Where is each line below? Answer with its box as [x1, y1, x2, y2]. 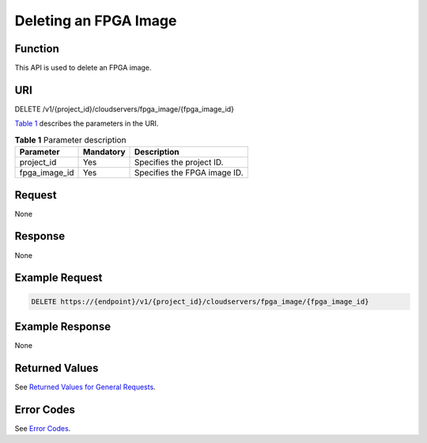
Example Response [14, 320, 111, 333]
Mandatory [83, 146, 126, 157]
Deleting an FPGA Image [14, 12, 177, 29]
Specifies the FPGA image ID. [134, 167, 244, 178]
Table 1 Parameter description [14, 134, 127, 146]
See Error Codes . [14, 423, 71, 433]
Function [14, 42, 59, 55]
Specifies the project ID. [134, 157, 224, 168]
